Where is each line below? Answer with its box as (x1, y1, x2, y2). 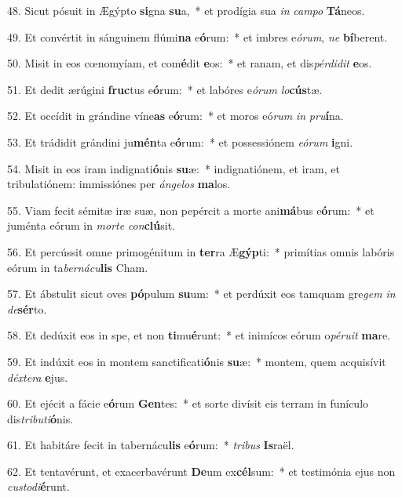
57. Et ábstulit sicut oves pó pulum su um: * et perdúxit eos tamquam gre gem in (7, 285, 396, 302)
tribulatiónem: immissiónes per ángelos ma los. (7, 176, 231, 192)
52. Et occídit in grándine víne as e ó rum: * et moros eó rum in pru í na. (7, 107, 344, 124)
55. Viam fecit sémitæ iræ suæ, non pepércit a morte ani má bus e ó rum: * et (7, 201, 375, 218)
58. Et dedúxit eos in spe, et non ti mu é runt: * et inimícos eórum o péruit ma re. (7, 327, 391, 343)
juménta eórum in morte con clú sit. (7, 217, 175, 234)
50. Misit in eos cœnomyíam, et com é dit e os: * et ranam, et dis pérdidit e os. (7, 55, 372, 71)
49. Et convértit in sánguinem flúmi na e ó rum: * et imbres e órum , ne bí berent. (7, 28, 388, 45)
